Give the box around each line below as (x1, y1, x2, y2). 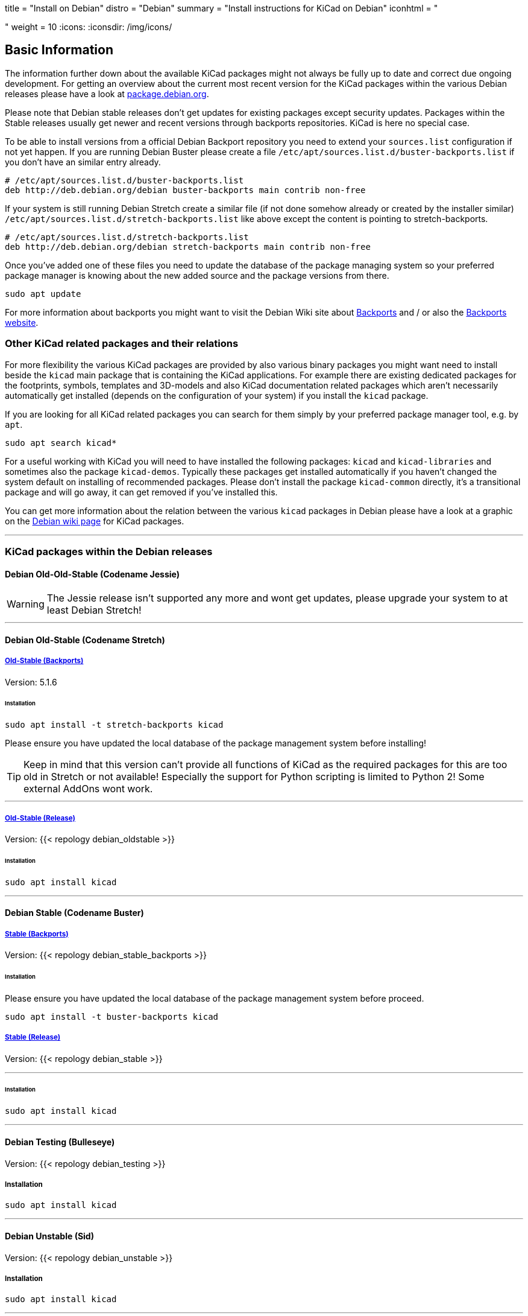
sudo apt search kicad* (5, 437, 117, 448)
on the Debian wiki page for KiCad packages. (5, 515, 184, 526)
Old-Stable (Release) (5, 813, 75, 822)
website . (5, 317, 39, 328)
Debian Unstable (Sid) (5, 1230, 94, 1241)
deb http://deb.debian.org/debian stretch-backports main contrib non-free (5, 241, 371, 252)
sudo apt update (5, 288, 81, 299)
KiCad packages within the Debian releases (5, 545, 213, 558)
